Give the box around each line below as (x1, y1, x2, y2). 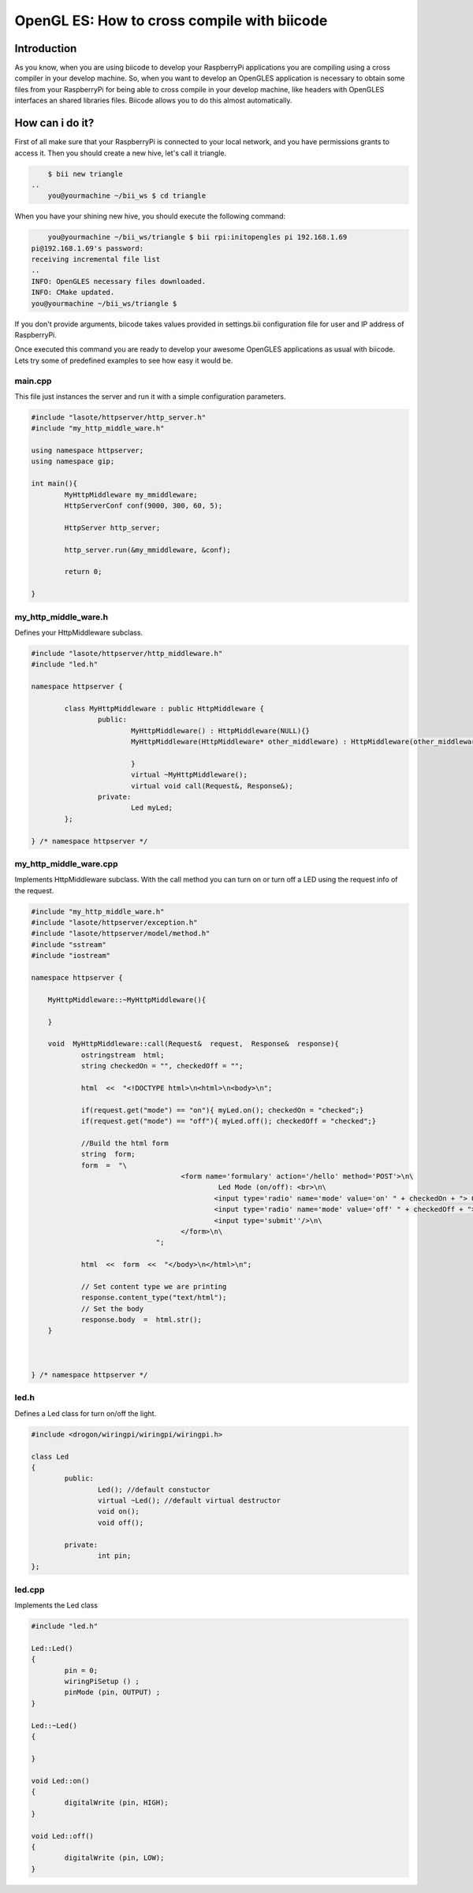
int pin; (97, 1552, 132, 1560)
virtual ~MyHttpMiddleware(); (130, 770, 248, 780)
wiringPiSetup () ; (64, 1677, 140, 1686)
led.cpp (14, 1584, 45, 1595)
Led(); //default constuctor (97, 1485, 210, 1494)
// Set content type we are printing (80, 1282, 227, 1291)
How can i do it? (14, 117, 95, 130)
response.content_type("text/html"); (80, 1293, 227, 1302)
